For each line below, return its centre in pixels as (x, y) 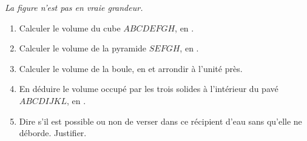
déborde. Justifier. (53, 133)
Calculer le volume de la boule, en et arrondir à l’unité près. (131, 68)
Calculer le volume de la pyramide (83, 48)
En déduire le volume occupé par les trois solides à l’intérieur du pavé (149, 89)
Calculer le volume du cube (70, 28)
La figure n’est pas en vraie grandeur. (74, 7)
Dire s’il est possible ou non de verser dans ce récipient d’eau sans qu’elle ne (160, 121)
